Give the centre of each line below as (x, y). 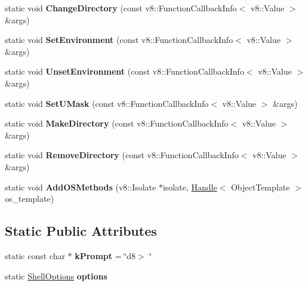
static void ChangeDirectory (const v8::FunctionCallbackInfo (121, 8)
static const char (35, 255)
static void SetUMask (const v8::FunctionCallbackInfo (107, 103)
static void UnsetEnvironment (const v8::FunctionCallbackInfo (124, 71)
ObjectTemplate (260, 187)
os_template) (30, 199)
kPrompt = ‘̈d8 (105, 255)
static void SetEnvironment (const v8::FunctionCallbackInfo (119, 40)
